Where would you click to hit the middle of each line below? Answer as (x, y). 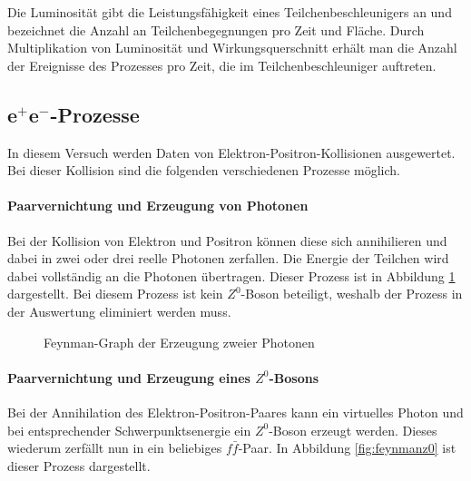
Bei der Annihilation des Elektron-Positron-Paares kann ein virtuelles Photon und (235, 412)
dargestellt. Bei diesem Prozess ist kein (115, 294)
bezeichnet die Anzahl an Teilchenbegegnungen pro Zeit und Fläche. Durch (216, 29)
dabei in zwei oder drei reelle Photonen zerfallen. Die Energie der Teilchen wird (228, 258)
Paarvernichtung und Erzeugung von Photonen (158, 206)
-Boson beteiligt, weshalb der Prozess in (352, 294)
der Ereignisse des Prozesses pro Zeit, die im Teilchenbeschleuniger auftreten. (222, 65)
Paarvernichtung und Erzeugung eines (129, 377)
